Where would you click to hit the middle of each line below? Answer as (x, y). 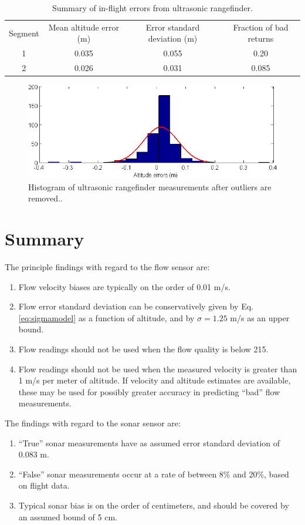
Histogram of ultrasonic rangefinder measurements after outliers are (150, 186)
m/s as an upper (260, 317)
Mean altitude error (84, 27)
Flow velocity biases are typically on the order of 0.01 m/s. (124, 286)
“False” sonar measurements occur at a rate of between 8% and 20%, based (154, 474)
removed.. (45, 198)
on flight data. (44, 485)
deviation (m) (173, 38)
